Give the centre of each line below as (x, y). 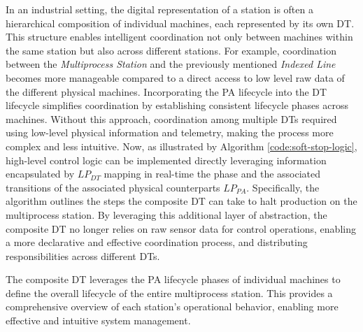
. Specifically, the (283, 187)
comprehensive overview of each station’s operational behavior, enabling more (172, 306)
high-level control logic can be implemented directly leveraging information (166, 160)
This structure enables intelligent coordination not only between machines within (179, 37)
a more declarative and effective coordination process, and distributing (157, 242)
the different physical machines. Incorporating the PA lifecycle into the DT (166, 91)
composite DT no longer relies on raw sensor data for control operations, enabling (181, 228)
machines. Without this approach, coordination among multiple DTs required (171, 118)
